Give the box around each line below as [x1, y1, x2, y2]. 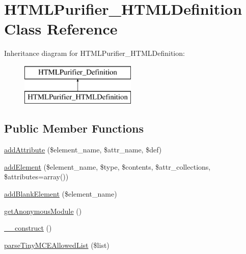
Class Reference [4, 18, 118, 39]
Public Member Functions [4, 120, 144, 136]
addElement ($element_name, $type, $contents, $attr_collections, [4, 161, 211, 172]
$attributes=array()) [4, 171, 69, 182]
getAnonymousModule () [4, 205, 82, 216]
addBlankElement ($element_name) [4, 188, 117, 199]
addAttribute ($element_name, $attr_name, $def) [4, 144, 162, 155]
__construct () [4, 223, 52, 233]
